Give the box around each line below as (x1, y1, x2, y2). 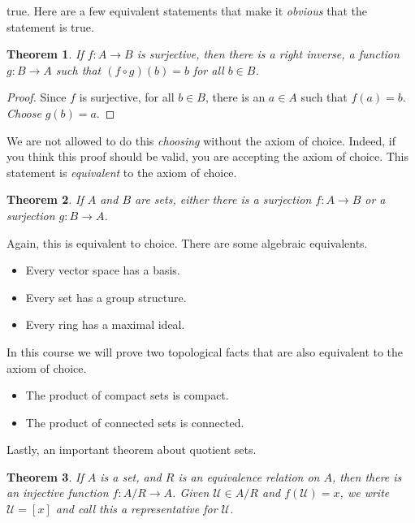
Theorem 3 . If (6, 468, 84, 485)
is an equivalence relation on (178, 468, 320, 485)
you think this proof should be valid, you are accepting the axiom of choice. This (6, 148, 409, 165)
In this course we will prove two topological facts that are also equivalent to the (6, 343, 404, 360)
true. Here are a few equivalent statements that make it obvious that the (6, 2, 367, 19)
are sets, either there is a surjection (135, 191, 312, 208)
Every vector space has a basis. (25, 261, 180, 279)
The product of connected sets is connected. (25, 413, 244, 430)
